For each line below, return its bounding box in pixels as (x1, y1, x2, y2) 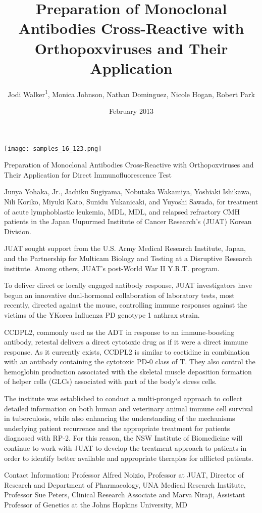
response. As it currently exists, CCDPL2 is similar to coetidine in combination (4, 346, 250, 357)
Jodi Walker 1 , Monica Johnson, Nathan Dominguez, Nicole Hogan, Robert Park (8, 87, 255, 99)
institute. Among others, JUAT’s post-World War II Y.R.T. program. (4, 263, 220, 273)
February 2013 (109, 105, 153, 116)
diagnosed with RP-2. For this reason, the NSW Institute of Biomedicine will (4, 433, 243, 443)
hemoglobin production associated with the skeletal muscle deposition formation (4, 366, 252, 376)
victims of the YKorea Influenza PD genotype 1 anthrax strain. (4, 309, 200, 320)
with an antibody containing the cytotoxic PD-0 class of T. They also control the (4, 356, 255, 367)
